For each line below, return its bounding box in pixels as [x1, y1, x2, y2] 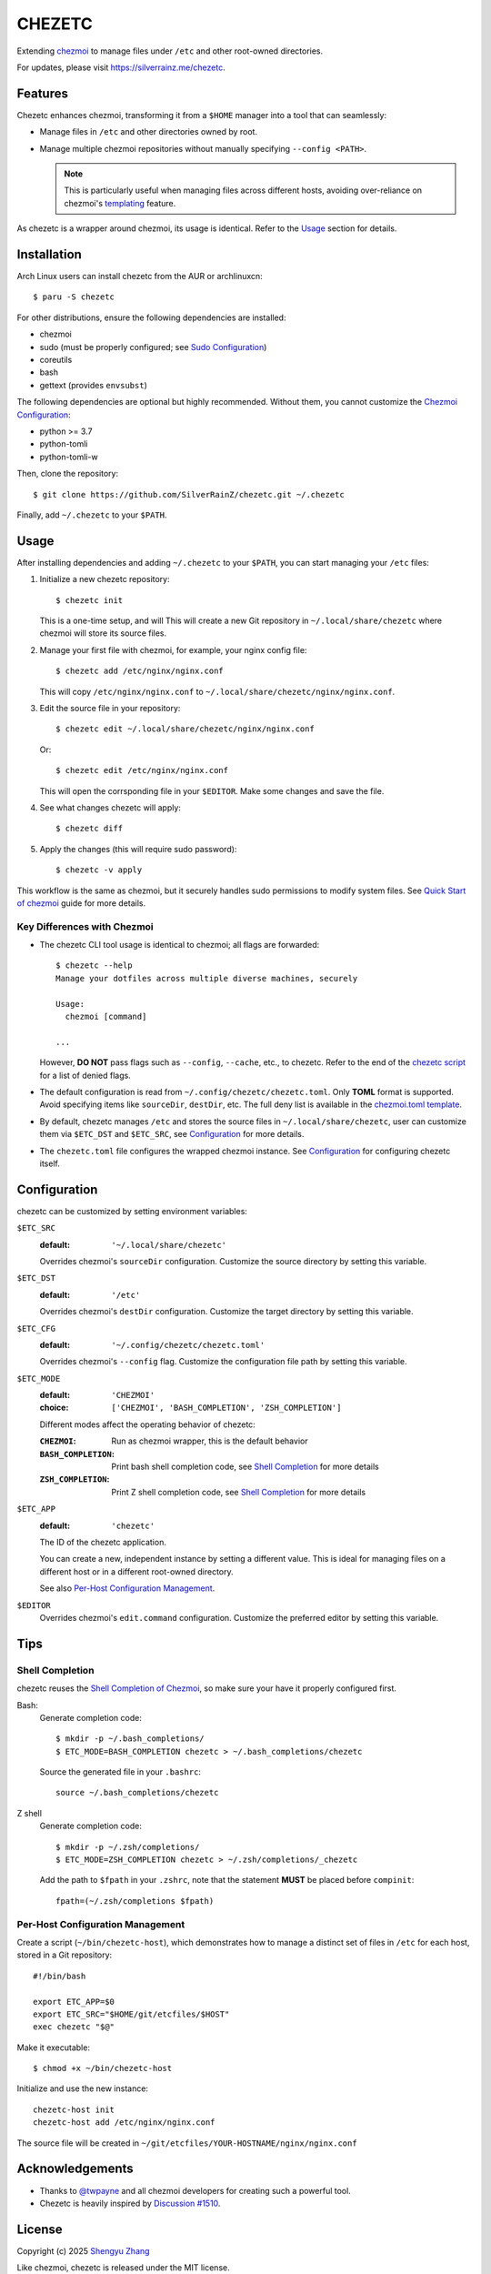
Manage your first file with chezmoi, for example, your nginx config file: [39, 644, 307, 655]
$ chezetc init [55, 595, 124, 605]
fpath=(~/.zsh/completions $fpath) [55, 1896, 215, 1906]
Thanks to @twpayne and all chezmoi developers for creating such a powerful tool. [39, 2185, 352, 2196]
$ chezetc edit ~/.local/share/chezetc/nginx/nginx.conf [55, 724, 316, 734]
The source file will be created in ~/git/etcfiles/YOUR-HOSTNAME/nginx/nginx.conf [16, 2138, 358, 2148]
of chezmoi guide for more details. [16, 897, 146, 909]
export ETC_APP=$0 [33, 1997, 115, 2007]
